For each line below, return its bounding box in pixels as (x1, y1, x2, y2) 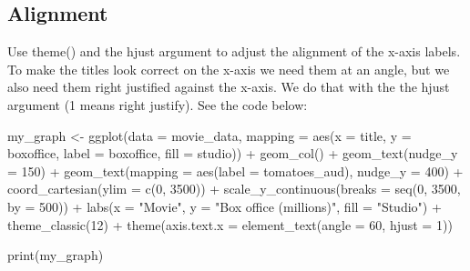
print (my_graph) (7, 246, 104, 265)
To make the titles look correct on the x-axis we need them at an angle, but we (7, 59, 450, 78)
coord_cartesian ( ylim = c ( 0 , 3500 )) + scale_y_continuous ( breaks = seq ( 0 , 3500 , (7, 179, 461, 198)
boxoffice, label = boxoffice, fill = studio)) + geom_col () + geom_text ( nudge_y (7, 144, 458, 163)
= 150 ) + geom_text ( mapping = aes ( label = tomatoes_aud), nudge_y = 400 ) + (7, 161, 464, 180)
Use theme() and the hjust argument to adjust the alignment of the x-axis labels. (7, 42, 461, 61)
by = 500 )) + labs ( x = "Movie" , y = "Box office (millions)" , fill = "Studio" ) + (7, 196, 442, 216)
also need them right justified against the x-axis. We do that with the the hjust (7, 77, 450, 96)
